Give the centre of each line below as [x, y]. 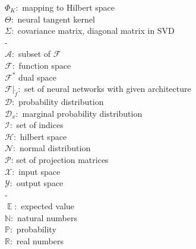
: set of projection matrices [60, 159]
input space [39, 171]
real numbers [40, 241]
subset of [34, 54]
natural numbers [47, 217]
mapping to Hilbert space [69, 7]
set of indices [40, 125]
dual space [37, 77]
